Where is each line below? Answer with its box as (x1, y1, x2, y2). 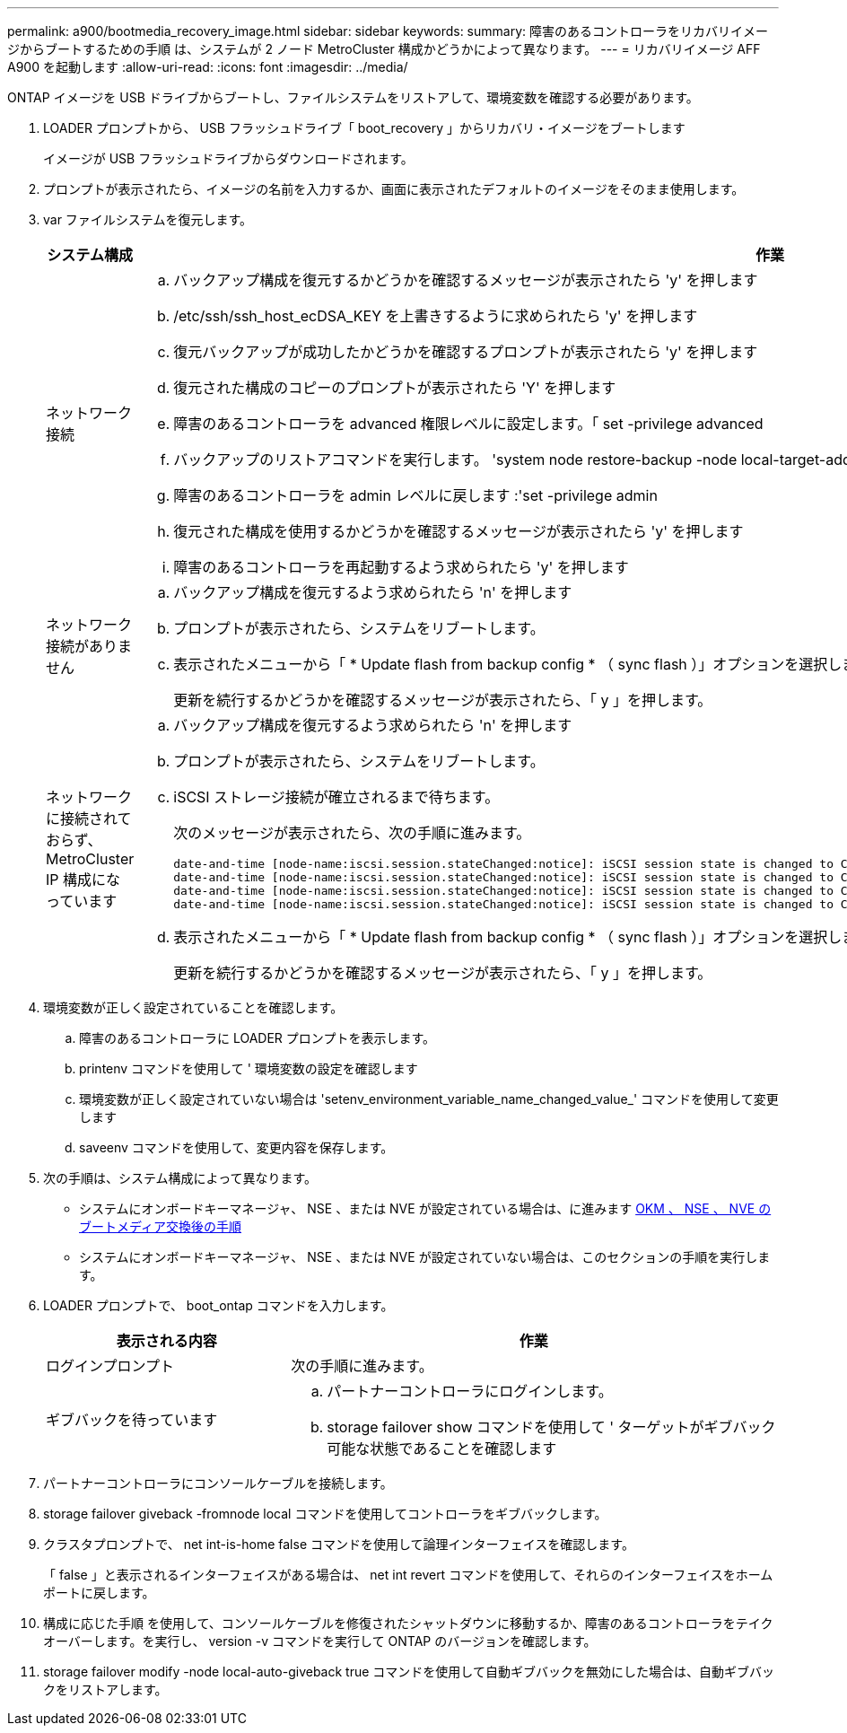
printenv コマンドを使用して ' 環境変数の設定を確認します (79, 1061, 418, 1076)
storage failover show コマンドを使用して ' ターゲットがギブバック (327, 1418, 776, 1436)
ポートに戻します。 (43, 1585, 155, 1600)
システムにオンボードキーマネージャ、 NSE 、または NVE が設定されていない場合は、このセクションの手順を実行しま (79, 1249, 771, 1265)
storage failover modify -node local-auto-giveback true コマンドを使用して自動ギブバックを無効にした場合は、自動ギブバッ (43, 1664, 774, 1679)
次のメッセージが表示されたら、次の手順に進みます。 (173, 824, 531, 842)
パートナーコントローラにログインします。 (327, 1382, 613, 1400)
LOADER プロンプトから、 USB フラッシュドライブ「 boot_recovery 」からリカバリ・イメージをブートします (43, 120, 685, 136)
